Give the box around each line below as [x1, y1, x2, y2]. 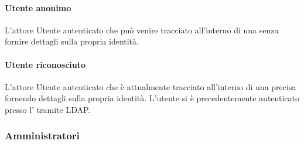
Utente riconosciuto [5, 58, 86, 70]
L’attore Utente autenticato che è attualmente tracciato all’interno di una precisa [5, 80, 296, 92]
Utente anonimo [5, 1, 71, 13]
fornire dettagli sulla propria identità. [5, 35, 139, 47]
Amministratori [5, 128, 80, 143]
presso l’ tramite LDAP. [5, 103, 91, 115]
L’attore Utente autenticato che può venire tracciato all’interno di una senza [5, 23, 279, 36]
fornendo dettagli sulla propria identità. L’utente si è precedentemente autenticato [5, 92, 299, 104]
